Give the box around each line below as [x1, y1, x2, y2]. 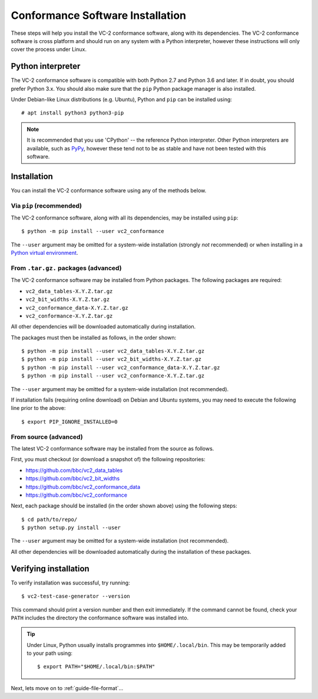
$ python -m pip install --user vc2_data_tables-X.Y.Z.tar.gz [21, 348, 205, 355]
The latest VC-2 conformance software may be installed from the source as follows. [11, 445, 214, 452]
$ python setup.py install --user [21, 524, 121, 531]
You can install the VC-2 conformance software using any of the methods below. [11, 186, 207, 194]
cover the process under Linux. [11, 46, 87, 53]
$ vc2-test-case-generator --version [21, 593, 131, 600]
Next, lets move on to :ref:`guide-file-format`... [11, 684, 124, 691]
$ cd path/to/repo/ [21, 516, 78, 523]
